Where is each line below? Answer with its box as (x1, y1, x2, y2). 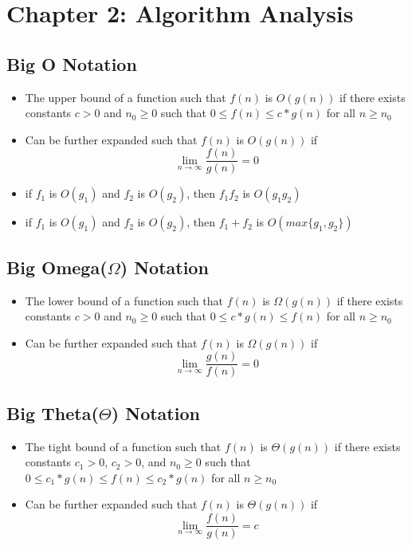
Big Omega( (6, 254, 108, 279)
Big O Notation (6, 51, 137, 76)
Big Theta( (6, 400, 99, 425)
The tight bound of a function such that (25, 438, 222, 454)
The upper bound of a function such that (25, 88, 226, 105)
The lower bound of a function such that (25, 292, 224, 308)
